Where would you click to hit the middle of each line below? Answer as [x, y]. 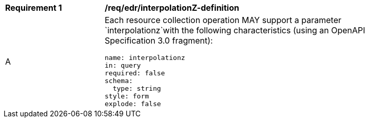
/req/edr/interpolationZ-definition [172, 8]
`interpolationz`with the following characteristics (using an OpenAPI [235, 30]
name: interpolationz [145, 58]
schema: [119, 81]
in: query [123, 65]
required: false [135, 73]
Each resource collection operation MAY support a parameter [223, 20]
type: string [137, 88]
